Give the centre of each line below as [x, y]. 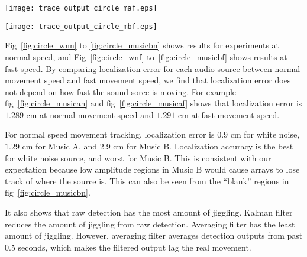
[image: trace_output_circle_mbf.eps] [81, 26]
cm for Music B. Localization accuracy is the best [203, 146]
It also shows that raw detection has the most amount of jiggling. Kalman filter [149, 212]
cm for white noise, [265, 134]
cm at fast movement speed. [229, 114]
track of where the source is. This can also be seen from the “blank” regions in [147, 180]
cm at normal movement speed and [90, 114]
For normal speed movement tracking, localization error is [110, 134]
